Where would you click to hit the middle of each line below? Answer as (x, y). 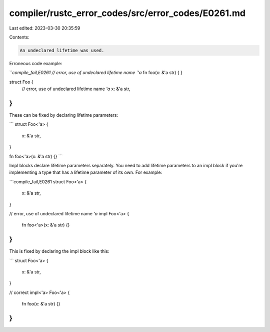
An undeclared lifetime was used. (62, 50)
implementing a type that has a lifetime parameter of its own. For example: (86, 172)
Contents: (19, 37)
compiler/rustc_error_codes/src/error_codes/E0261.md (127, 13)
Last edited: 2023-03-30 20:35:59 (45, 28)
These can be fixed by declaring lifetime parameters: (64, 115)
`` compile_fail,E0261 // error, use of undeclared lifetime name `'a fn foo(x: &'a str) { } (96, 73)
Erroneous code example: (36, 63)
